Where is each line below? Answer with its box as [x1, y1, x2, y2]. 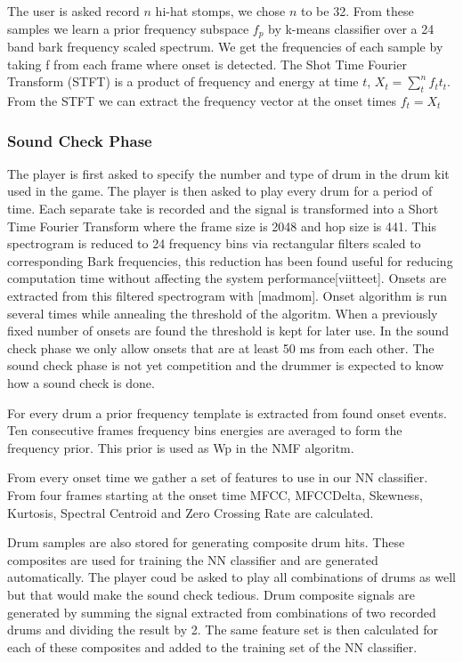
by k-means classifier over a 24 [268, 19, 435, 37]
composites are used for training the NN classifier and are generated [7, 550, 378, 569]
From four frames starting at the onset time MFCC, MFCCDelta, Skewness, [7, 485, 423, 504]
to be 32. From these [300, 2, 414, 20]
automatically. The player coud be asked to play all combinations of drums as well [7, 568, 456, 586]
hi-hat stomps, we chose [155, 2, 286, 20]
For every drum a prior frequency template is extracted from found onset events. [7, 403, 447, 422]
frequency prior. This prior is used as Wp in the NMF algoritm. [7, 438, 354, 456]
